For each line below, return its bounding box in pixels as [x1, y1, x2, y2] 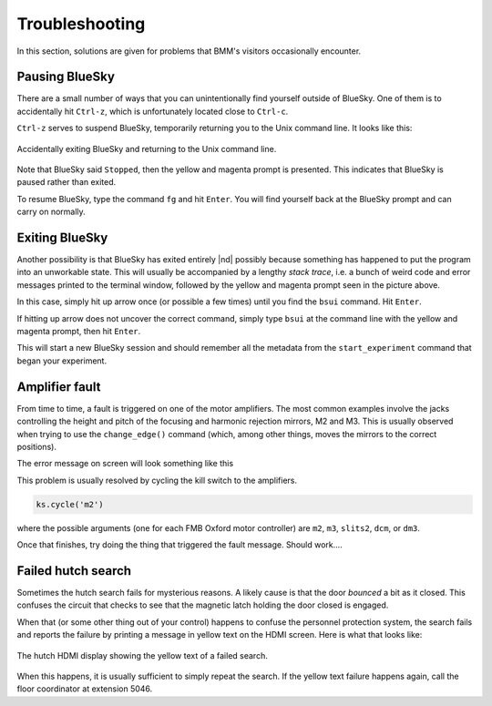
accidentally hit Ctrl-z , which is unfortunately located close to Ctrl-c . [16, 106, 289, 117]
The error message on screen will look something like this [16, 458, 234, 469]
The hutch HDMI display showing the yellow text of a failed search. [16, 650, 268, 660]
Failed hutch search [16, 563, 132, 578]
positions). [16, 441, 56, 452]
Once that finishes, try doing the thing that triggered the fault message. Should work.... [16, 539, 343, 550]
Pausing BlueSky [16, 69, 116, 85]
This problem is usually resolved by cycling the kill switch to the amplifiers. [16, 475, 298, 486]
